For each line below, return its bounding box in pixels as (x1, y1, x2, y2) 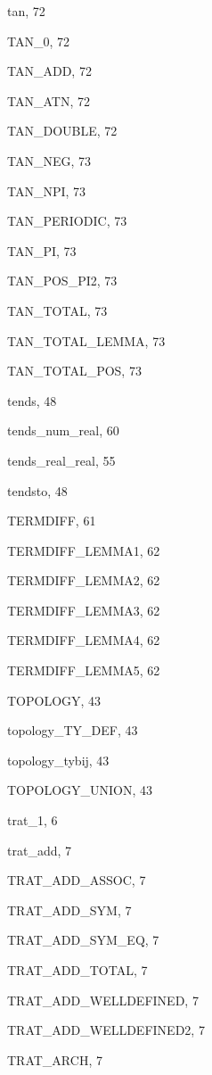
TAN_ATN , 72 (7, 91, 90, 110)
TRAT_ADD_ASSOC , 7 (7, 871, 146, 889)
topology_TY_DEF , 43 (7, 721, 138, 740)
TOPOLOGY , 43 (7, 690, 102, 709)
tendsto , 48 (7, 481, 68, 500)
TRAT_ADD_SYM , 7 (7, 900, 132, 919)
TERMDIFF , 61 (7, 511, 96, 530)
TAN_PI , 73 (7, 241, 77, 260)
